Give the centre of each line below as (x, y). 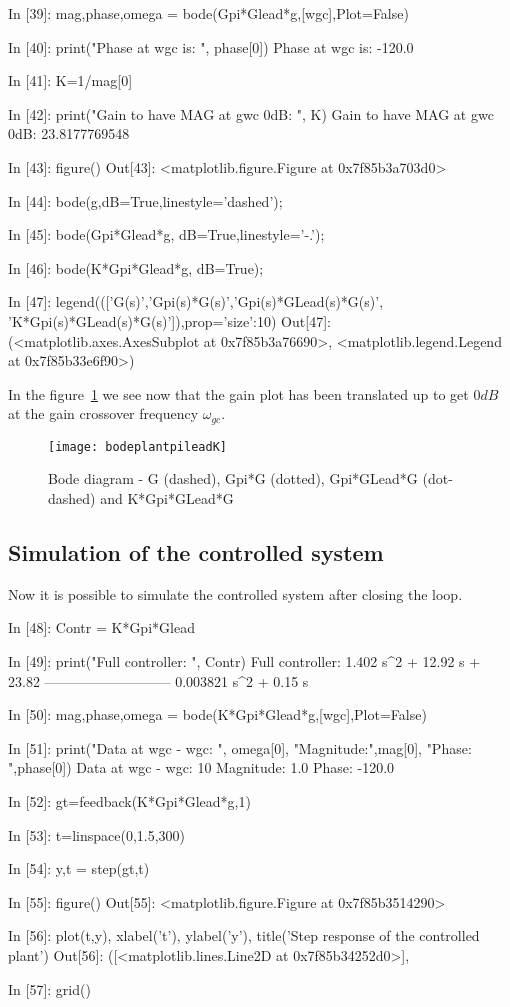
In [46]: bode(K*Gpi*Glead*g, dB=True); (136, 267)
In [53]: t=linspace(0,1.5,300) (97, 834)
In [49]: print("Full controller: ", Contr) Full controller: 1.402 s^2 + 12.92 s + (244, 661)
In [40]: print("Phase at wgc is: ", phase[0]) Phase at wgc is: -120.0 (211, 46)
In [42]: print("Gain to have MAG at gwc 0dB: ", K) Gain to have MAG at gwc (251, 113)
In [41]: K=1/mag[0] (70, 80)
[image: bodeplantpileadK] (137, 446)
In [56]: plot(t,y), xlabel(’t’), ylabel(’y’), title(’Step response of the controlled (244, 935)
